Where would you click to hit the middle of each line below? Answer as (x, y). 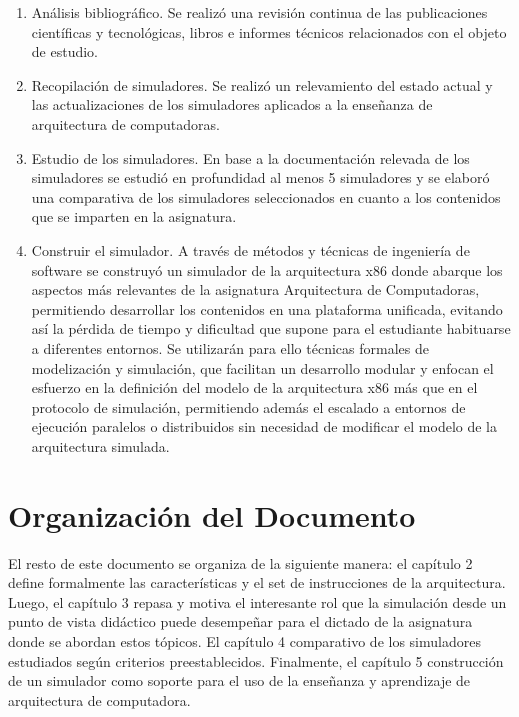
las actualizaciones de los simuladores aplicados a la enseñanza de (232, 104)
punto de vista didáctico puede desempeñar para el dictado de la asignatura (240, 621)
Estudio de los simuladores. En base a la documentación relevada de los (250, 157)
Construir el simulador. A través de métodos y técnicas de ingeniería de (250, 249)
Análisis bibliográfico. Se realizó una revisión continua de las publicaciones (259, 12)
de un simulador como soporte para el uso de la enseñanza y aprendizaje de (239, 680)
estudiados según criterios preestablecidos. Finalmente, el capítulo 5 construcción (256, 660)
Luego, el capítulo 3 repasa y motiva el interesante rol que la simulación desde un (257, 601)
